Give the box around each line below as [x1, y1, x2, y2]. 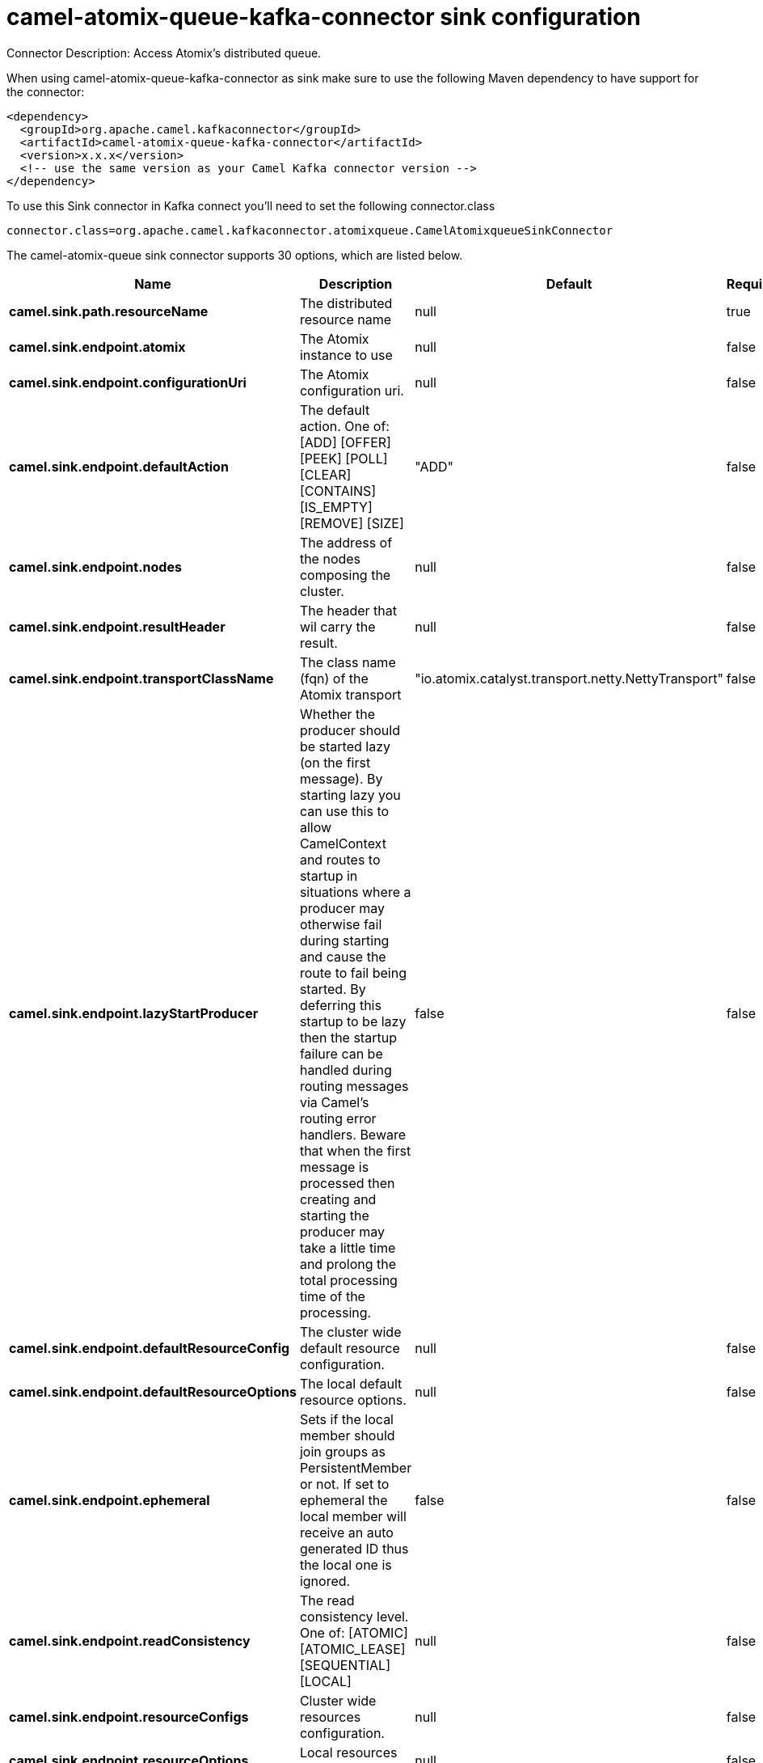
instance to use [299, 346, 393, 363]
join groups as [299, 1443, 386, 1460]
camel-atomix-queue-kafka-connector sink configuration [6, 3, 641, 31]
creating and [299, 1190, 377, 1207]
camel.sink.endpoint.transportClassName [9, 670, 274, 687]
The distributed [299, 294, 393, 311]
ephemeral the [299, 1491, 388, 1508]
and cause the [299, 948, 386, 965]
